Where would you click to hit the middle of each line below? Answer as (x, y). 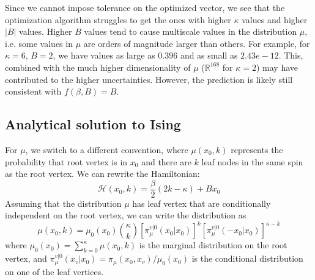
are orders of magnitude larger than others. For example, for (197, 43)
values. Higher (46, 31)
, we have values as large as (104, 55)
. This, (291, 55)
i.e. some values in (39, 43)
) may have (277, 67)
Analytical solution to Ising (93, 124)
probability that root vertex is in (66, 161)
